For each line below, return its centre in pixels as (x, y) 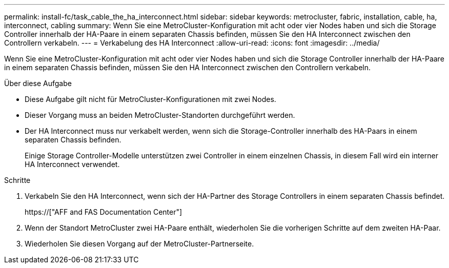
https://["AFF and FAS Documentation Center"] (104, 212)
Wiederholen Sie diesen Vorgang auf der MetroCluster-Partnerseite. (139, 244)
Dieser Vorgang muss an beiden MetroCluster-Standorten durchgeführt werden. (160, 115)
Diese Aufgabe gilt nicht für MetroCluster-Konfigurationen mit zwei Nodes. (150, 99)
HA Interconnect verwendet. (72, 164)
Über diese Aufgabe (38, 83)
